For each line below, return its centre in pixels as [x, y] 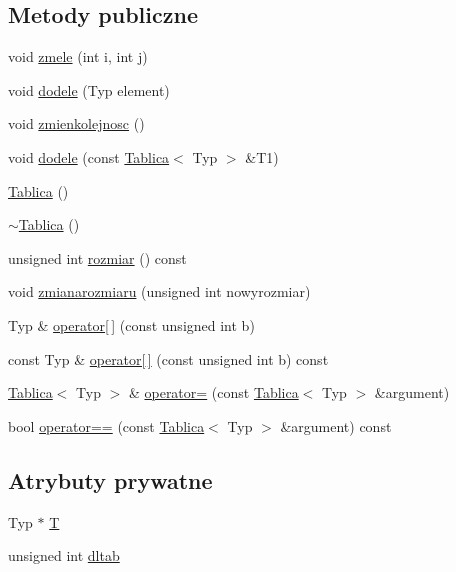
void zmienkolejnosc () [76, 123]
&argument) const [336, 425]
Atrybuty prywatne [110, 479]
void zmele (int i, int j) [78, 56]
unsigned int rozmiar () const [97, 257]
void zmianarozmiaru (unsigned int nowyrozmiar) [159, 291]
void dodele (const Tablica [89, 156]
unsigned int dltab [64, 555]
